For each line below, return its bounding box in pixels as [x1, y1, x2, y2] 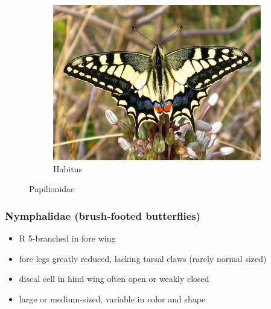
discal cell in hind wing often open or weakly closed [19, 272, 209, 285]
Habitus [53, 162, 82, 175]
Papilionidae [29, 183, 75, 195]
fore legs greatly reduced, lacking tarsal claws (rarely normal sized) [19, 252, 267, 264]
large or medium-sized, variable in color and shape [19, 292, 206, 305]
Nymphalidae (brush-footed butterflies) [5, 208, 201, 223]
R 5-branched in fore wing [19, 232, 116, 244]
